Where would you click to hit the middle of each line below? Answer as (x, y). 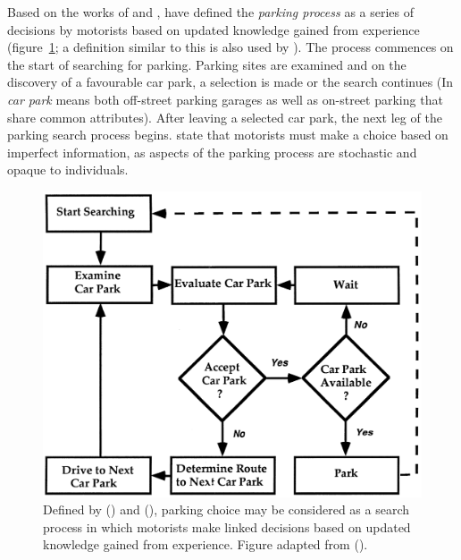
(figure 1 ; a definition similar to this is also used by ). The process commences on (230, 47)
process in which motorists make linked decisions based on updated (227, 526)
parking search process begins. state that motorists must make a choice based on (228, 135)
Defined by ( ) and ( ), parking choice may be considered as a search (226, 509)
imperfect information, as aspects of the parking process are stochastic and (212, 152)
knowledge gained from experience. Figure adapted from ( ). (205, 544)
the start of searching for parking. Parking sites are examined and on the (207, 64)
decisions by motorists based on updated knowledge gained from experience (214, 29)
